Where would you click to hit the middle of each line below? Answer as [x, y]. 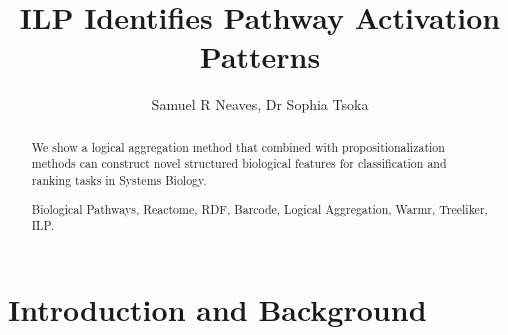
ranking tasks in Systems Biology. [119, 180]
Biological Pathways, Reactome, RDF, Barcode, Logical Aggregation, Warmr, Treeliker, [259, 208]
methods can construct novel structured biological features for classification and [239, 163]
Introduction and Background [217, 308]
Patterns [260, 56]
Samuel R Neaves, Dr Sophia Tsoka [260, 104]
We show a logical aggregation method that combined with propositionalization [238, 146]
